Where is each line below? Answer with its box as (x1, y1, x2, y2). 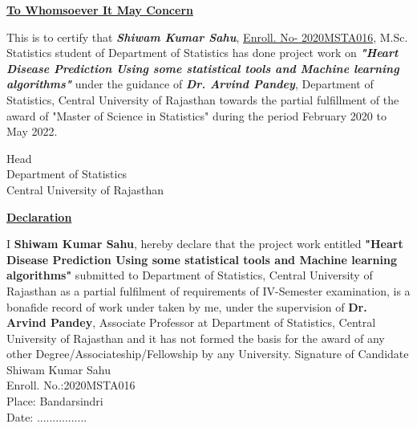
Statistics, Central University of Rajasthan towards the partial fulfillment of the (6, 91, 399, 108)
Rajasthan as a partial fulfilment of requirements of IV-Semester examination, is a (6, 282, 411, 299)
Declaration (6, 208, 72, 225)
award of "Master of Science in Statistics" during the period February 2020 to (6, 107, 387, 124)
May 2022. (6, 123, 58, 140)
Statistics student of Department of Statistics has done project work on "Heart (6, 44, 399, 61)
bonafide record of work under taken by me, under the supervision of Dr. (6, 298, 367, 315)
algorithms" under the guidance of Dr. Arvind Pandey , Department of (6, 75, 374, 92)
